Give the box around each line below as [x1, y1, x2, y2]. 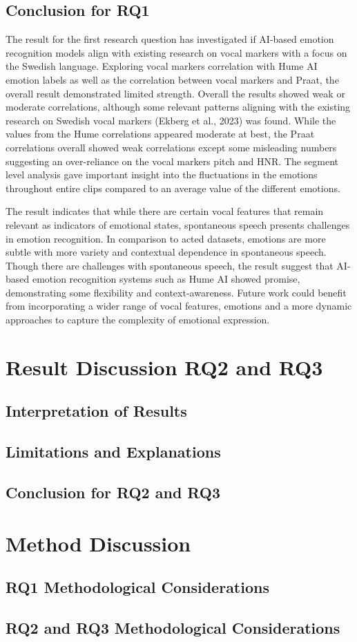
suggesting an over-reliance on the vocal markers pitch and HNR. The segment [6, 153, 339, 168]
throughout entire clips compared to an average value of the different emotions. [6, 180, 340, 195]
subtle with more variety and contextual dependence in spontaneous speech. [6, 245, 327, 259]
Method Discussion [6, 529, 191, 557]
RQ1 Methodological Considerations [6, 576, 269, 598]
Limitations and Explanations [6, 441, 221, 462]
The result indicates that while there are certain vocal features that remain [6, 204, 324, 218]
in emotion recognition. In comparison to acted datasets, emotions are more [6, 231, 326, 245]
